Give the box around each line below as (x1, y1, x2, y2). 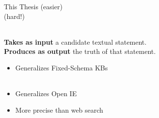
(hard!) (4, 11, 25, 21)
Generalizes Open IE (15, 88, 77, 99)
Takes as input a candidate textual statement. (4, 36, 147, 47)
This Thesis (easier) (4, 1, 63, 11)
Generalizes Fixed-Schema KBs (15, 62, 108, 72)
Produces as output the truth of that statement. (4, 46, 156, 56)
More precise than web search (15, 104, 103, 115)
